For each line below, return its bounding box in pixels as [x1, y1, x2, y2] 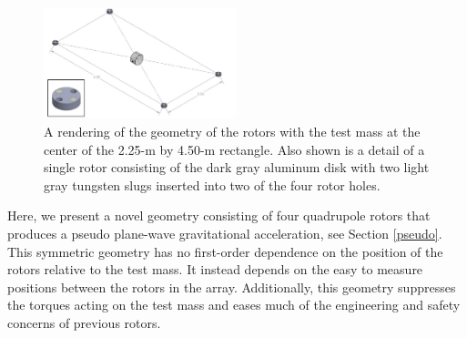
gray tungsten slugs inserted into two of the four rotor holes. [44, 175, 381, 194]
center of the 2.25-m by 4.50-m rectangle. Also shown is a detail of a [44, 139, 425, 159]
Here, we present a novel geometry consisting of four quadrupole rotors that [7, 206, 431, 225]
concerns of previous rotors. [7, 312, 161, 332]
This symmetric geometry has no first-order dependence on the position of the [7, 241, 443, 261]
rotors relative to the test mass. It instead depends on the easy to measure [7, 260, 423, 279]
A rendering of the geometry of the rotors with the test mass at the [44, 121, 421, 140]
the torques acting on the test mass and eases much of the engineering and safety [7, 295, 461, 314]
